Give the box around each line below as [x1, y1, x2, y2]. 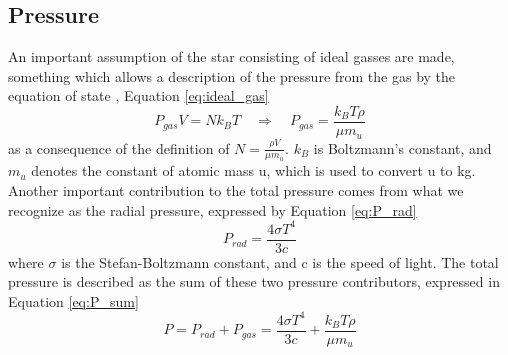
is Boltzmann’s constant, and [313, 137, 492, 158]
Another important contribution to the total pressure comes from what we [8, 179, 464, 200]
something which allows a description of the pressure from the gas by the [8, 65, 456, 86]
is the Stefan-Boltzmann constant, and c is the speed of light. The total [61, 251, 499, 272]
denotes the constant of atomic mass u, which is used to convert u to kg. [31, 160, 476, 181]
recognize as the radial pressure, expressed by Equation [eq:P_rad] [8, 199, 417, 220]
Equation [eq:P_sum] [8, 290, 139, 311]
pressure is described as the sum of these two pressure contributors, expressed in [8, 271, 500, 292]
